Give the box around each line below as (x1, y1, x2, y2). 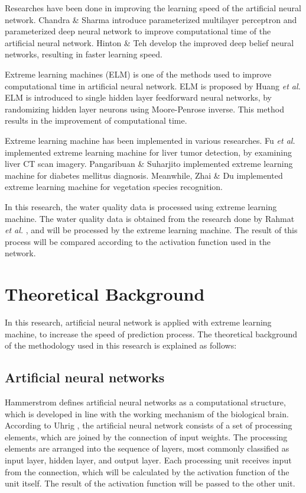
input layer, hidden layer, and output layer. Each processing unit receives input (5, 453, 292, 466)
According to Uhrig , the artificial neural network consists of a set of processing (5, 419, 292, 431)
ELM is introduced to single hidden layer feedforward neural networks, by (5, 91, 272, 104)
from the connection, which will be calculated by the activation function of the (5, 465, 289, 478)
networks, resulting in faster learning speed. (5, 48, 162, 60)
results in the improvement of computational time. (5, 114, 187, 127)
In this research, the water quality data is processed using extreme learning (5, 200, 277, 212)
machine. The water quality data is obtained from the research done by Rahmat (5, 212, 295, 224)
